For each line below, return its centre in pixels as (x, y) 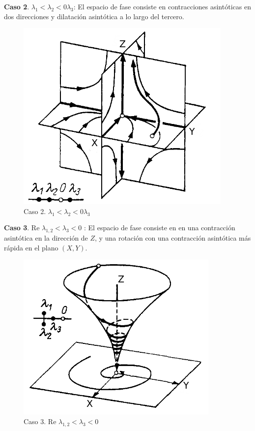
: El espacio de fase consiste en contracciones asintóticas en (162, 6)
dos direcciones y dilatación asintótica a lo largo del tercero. (94, 16)
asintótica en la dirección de (46, 238)
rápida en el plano (31, 247)
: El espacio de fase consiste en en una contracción (160, 228)
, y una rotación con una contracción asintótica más (173, 238)
